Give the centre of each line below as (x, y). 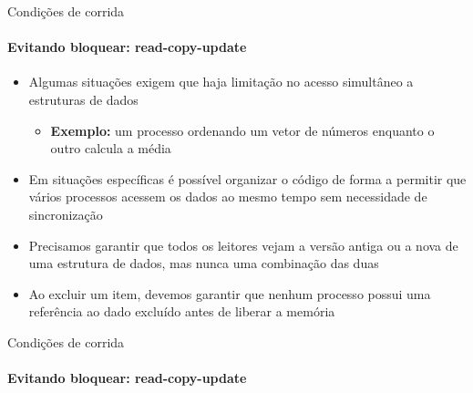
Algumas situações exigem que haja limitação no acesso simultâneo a (221, 82)
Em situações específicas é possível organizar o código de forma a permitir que (247, 178)
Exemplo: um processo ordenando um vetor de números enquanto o (242, 130)
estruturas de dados (83, 99)
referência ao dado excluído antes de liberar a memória (182, 311)
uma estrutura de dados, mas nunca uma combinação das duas (204, 263)
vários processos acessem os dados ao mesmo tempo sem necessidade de (228, 196)
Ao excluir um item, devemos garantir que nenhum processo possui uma (230, 293)
